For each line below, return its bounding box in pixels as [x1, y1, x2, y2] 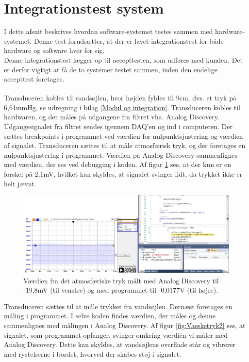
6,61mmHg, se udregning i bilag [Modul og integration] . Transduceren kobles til [4, 102, 240, 112]
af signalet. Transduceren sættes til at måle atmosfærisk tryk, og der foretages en [4, 140, 246, 150]
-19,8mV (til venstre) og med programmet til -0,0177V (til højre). [23, 285, 218, 295]
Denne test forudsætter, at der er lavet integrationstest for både [33, 35, 224, 46]
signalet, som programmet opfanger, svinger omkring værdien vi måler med [4, 329, 228, 340]
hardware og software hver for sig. [4, 45, 105, 55]
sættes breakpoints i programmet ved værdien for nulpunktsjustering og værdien [4, 131, 243, 141]
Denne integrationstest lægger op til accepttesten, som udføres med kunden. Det [4, 54, 243, 65]
